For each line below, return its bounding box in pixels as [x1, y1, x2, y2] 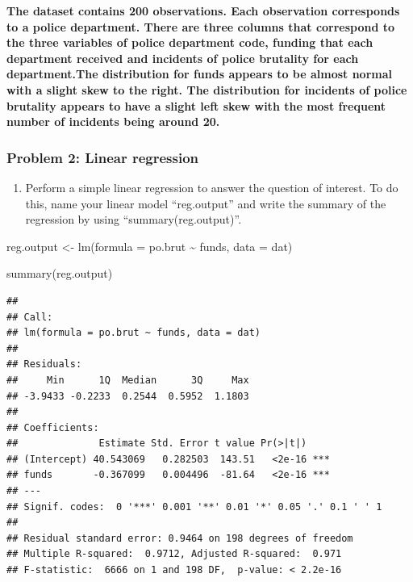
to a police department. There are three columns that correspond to [6, 18, 395, 35]
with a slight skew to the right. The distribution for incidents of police [6, 81, 407, 98]
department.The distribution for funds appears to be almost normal [6, 65, 393, 82]
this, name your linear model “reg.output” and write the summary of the [25, 195, 386, 211]
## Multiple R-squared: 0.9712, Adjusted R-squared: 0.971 [6, 548, 342, 560]
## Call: [6, 311, 53, 323]
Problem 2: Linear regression [6, 147, 199, 167]
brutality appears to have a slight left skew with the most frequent [6, 97, 386, 114]
